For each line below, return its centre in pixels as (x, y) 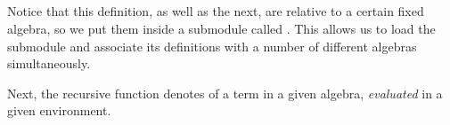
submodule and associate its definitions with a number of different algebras (212, 46)
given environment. (59, 110)
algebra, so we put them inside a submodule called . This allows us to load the (221, 28)
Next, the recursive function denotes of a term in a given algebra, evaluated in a (225, 93)
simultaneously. (49, 63)
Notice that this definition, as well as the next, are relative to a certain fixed (216, 11)
